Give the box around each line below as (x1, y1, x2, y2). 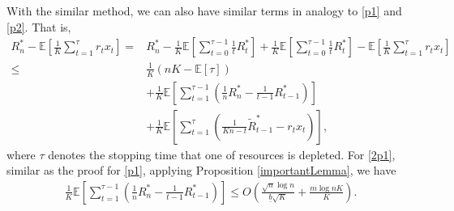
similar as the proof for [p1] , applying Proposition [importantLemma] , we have (6, 162, 396, 179)
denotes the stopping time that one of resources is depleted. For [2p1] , (48, 146, 396, 162)
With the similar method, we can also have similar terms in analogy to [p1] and (6, 2, 402, 19)
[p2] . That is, (6, 18, 71, 35)
